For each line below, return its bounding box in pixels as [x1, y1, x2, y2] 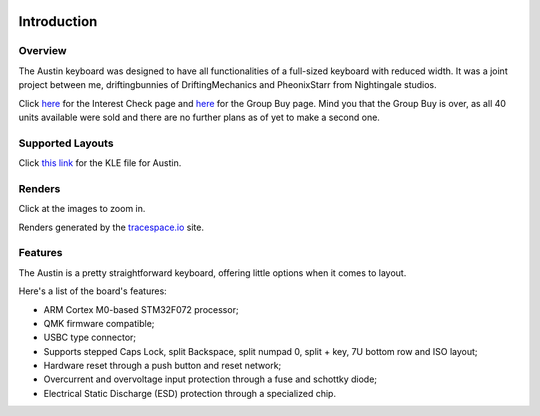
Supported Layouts [18, 136, 114, 150]
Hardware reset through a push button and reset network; [43, 360, 282, 372]
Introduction [18, 13, 98, 30]
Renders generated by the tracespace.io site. [18, 221, 205, 233]
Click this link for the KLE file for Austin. [18, 157, 182, 169]
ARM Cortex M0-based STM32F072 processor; [43, 303, 239, 315]
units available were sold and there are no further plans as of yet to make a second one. [18, 111, 380, 123]
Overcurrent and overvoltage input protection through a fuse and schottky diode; [43, 373, 378, 385]
